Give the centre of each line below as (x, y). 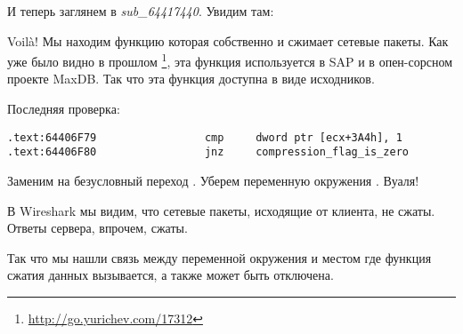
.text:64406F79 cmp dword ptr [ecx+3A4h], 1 (205, 137)
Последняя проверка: (64, 109)
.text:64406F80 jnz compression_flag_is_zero (208, 152)
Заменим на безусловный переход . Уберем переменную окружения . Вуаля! (213, 180)
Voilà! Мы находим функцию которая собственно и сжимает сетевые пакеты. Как (228, 40)
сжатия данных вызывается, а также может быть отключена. (171, 275)
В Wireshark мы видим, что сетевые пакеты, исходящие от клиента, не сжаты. (221, 210)
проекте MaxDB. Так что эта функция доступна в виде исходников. (191, 79)
